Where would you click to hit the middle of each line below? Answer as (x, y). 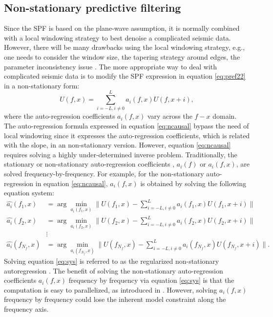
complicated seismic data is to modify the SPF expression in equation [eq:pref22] (125, 76)
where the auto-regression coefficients (60, 116)
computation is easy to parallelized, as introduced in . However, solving (111, 289)
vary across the (170, 116)
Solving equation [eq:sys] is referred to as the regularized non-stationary (112, 261)
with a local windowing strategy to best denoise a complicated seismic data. (117, 37)
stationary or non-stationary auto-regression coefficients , (89, 164)
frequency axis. (26, 309)
